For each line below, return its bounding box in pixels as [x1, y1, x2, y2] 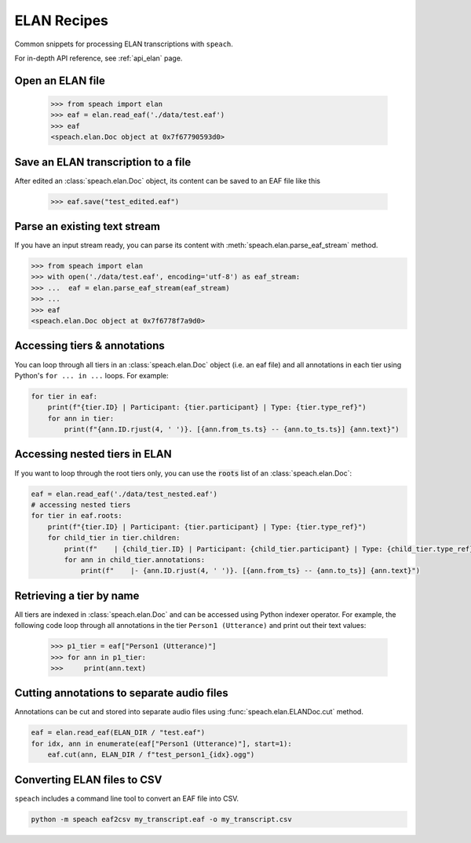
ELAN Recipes [14, 12, 109, 29]
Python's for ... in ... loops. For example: [14, 370, 169, 380]
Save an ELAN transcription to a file [14, 155, 192, 169]
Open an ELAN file [14, 74, 105, 87]
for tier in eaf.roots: [31, 511, 123, 520]
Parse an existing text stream [14, 220, 161, 233]
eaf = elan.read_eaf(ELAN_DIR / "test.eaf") [31, 728, 206, 737]
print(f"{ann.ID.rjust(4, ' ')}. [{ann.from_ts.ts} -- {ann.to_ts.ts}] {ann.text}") [64, 425, 400, 434]
